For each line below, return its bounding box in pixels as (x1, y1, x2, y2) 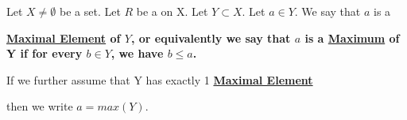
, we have (110, 45, 164, 62)
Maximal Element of (6, 29, 121, 46)
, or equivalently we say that (130, 29, 291, 46)
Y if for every (6, 45, 83, 62)
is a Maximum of (304, 29, 400, 46)
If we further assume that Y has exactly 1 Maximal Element (6, 71, 313, 88)
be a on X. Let (136, 3, 208, 19)
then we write (6, 98, 73, 114)
